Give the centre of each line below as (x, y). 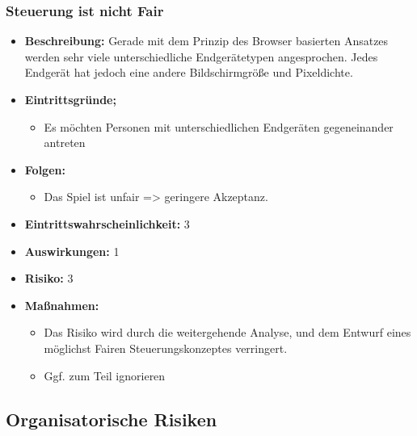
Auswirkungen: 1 (72, 251)
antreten (65, 143)
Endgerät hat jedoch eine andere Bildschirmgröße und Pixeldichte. (189, 72)
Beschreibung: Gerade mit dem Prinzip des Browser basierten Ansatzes (206, 41)
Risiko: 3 (49, 278)
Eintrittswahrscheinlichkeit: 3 (107, 223)
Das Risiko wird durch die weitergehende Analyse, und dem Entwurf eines (227, 332)
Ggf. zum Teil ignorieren (105, 375)
